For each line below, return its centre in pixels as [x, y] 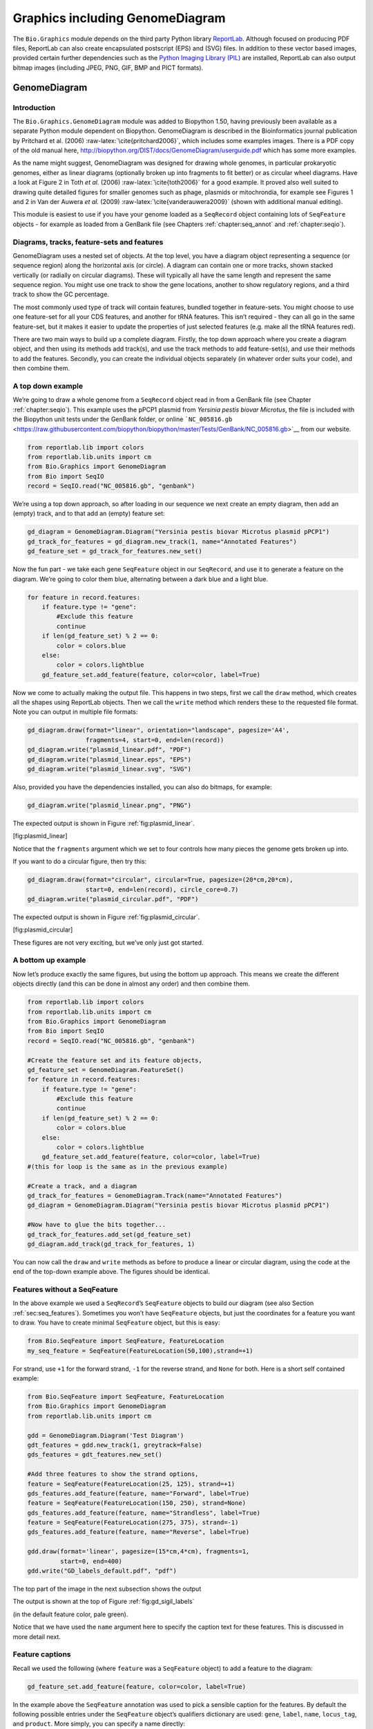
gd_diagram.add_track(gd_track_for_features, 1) [111, 1244]
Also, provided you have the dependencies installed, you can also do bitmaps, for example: [142, 787]
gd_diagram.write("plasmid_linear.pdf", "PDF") [109, 750]
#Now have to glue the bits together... [96, 1225]
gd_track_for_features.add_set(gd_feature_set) [109, 1234]
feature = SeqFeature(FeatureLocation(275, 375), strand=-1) [133, 1523]
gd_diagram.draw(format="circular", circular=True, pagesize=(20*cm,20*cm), [160, 880]
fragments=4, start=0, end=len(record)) [155, 740]
